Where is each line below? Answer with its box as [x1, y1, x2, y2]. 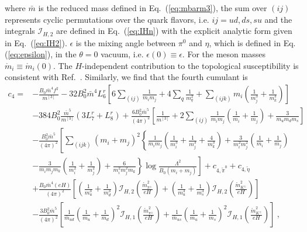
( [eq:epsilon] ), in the [5, 48, 77, 60]
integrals [5, 25, 35, 37]
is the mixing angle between [75, 36, 176, 49]
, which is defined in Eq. [209, 36, 296, 49]
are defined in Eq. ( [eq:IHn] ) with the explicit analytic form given [56, 25, 292, 37]
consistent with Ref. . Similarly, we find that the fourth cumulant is [5, 71, 248, 83]
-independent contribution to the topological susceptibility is [82, 59, 299, 71]
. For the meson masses [182, 48, 265, 60]
